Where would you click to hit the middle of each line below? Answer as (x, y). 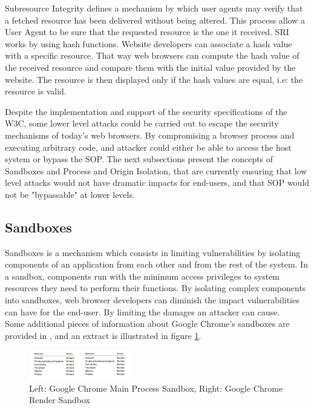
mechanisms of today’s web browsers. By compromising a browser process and (150, 135)
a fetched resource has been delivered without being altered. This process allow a (155, 20)
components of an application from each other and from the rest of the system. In (156, 264)
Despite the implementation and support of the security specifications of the (146, 111)
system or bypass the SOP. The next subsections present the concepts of (139, 159)
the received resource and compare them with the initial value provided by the (150, 67)
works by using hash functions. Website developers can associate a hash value (149, 43)
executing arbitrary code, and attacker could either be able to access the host (148, 147)
